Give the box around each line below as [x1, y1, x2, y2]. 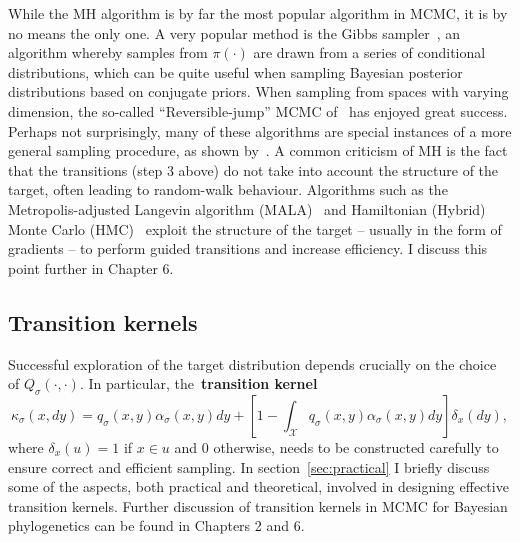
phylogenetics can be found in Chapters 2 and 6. [8, 515, 305, 536]
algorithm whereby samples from [8, 42, 208, 63]
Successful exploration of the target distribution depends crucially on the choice [8, 353, 497, 374]
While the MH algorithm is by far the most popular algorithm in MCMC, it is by [8, 3, 508, 23]
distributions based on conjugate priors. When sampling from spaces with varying [8, 81, 509, 102]
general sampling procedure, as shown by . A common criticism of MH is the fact [8, 140, 508, 161]
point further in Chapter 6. [8, 257, 174, 278]
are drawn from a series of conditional [253, 42, 486, 63]
